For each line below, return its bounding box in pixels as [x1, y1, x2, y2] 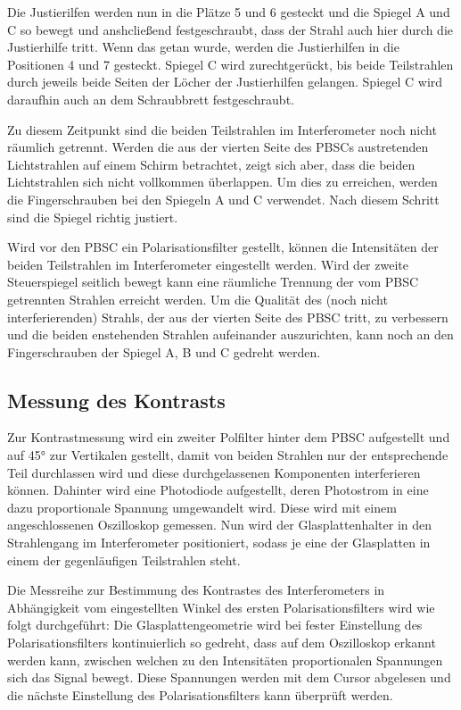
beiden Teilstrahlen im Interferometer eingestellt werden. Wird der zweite [7, 255, 408, 273]
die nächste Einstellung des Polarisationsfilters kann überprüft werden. [7, 685, 393, 704]
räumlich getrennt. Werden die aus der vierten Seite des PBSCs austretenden [7, 138, 429, 156]
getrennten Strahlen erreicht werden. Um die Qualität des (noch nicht [7, 289, 388, 308]
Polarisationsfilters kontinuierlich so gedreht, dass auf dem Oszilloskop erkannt [7, 633, 436, 652]
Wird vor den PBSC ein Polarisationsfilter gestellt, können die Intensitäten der [7, 238, 439, 256]
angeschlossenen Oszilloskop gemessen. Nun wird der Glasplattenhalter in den [7, 515, 432, 534]
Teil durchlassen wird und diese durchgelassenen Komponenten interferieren [7, 463, 421, 481]
